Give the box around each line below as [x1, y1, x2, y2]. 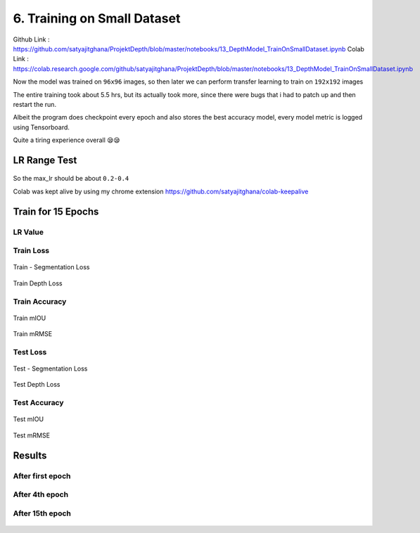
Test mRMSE [13, 431, 51, 439]
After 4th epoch [13, 489, 69, 499]
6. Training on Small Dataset [13, 11, 181, 26]
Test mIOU [13, 415, 44, 423]
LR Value [13, 227, 44, 237]
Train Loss [13, 246, 50, 256]
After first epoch [13, 471, 71, 481]
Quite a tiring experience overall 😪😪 [13, 136, 120, 144]
